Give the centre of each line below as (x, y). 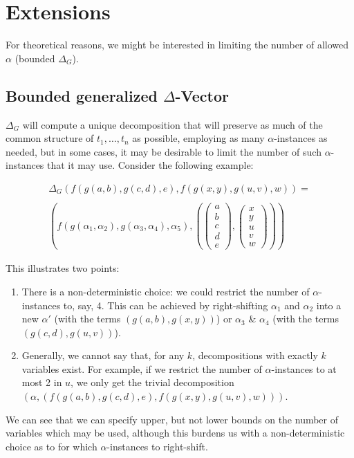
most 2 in (42, 382)
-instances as (301, 138)
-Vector (202, 95)
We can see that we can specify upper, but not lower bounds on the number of (172, 419)
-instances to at (304, 368)
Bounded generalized (82, 95)
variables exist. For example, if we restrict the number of (142, 368)
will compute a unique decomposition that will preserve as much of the (173, 124)
